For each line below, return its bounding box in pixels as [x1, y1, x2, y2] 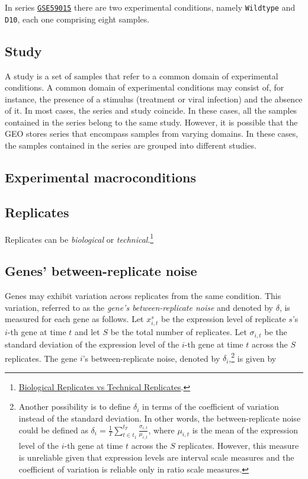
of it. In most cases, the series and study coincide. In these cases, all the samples [5, 104, 297, 117]
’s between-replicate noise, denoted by [82, 352, 220, 364]
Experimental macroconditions [5, 168, 196, 187]
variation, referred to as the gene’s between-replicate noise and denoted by [5, 301, 273, 313]
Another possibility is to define [18, 400, 131, 413]
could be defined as [18, 423, 88, 436]
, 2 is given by [229, 350, 277, 364]
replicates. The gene [5, 352, 78, 364]
